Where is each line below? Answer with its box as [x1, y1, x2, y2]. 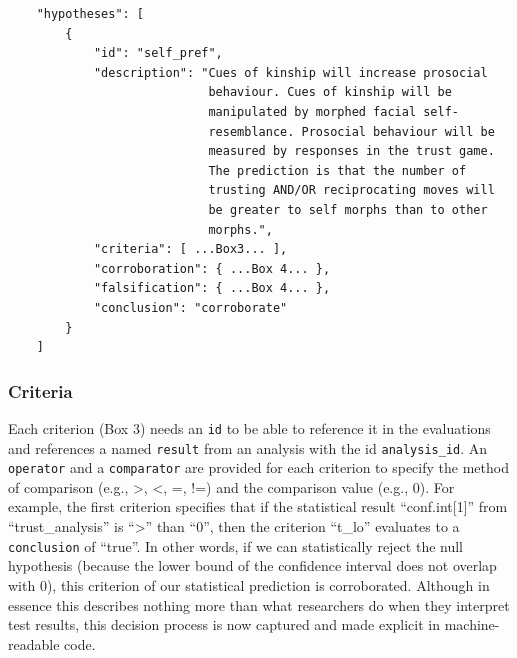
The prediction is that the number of [208, 163, 467, 178]
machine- [444, 614, 500, 635]
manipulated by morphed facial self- [208, 104, 460, 119]
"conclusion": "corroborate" [93, 300, 288, 315]
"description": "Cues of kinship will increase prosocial [93, 65, 488, 80]
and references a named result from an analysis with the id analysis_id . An [8, 437, 488, 458]
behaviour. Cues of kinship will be [208, 85, 452, 100]
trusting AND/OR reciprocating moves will [208, 183, 495, 198]
